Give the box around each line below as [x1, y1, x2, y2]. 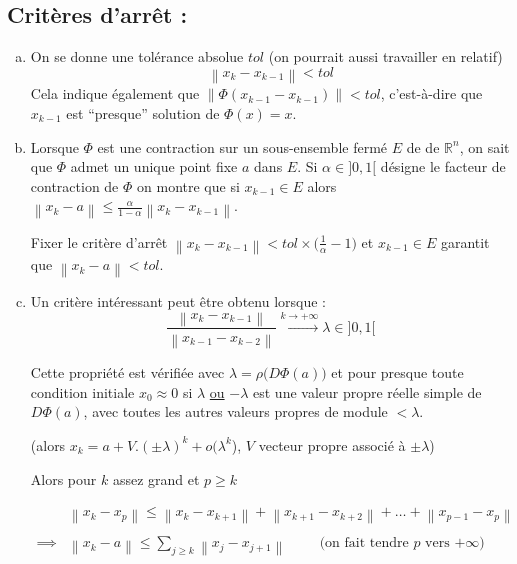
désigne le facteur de [380, 156, 506, 177]
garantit [440, 231, 490, 252]
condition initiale [30, 381, 135, 402]
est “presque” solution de [66, 102, 220, 123]
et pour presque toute [331, 362, 464, 383]
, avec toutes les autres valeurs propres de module [83, 401, 388, 422]
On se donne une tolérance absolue [30, 46, 244, 67]
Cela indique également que [30, 83, 200, 104]
